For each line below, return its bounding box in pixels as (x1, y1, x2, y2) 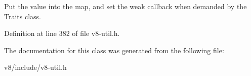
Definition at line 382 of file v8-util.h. (4, 28, 120, 39)
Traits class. (4, 11, 41, 21)
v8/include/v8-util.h (4, 62, 67, 72)
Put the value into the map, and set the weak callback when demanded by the (4, 1, 247, 11)
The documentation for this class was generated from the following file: (4, 45, 224, 55)
